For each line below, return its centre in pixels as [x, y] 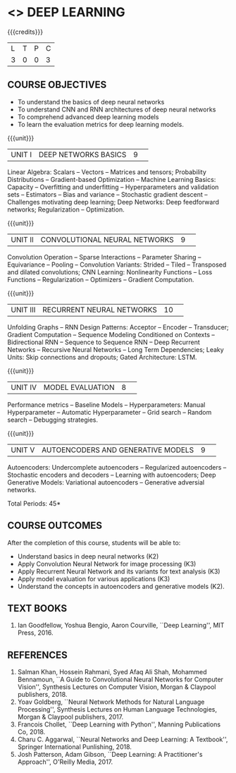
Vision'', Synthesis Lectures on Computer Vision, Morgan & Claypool [117, 687]
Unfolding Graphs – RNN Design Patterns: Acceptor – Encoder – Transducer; [118, 327]
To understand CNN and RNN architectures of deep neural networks [117, 109]
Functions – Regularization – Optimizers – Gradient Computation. [101, 279]
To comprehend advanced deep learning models [88, 116]
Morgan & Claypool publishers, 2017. [70, 717]
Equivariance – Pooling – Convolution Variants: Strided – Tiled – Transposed [117, 264]
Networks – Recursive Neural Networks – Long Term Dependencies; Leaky [116, 349]
